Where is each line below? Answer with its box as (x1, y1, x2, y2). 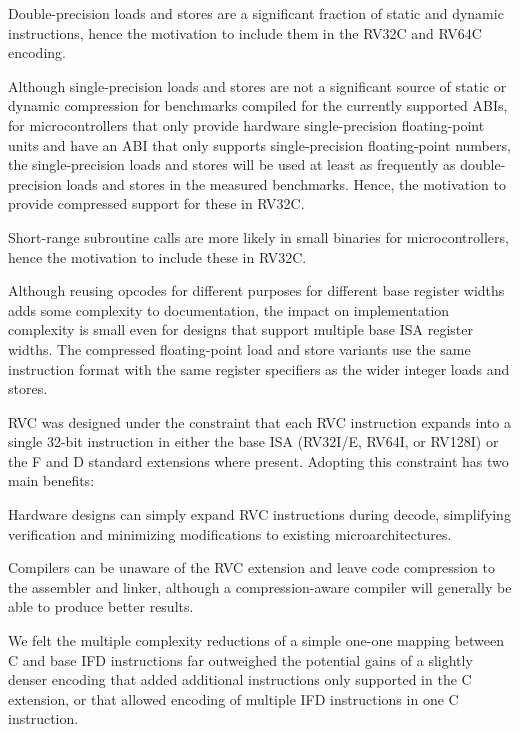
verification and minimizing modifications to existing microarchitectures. (8, 523, 452, 544)
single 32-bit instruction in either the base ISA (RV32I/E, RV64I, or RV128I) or (8, 431, 499, 452)
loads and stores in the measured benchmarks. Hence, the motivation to (66, 173, 506, 194)
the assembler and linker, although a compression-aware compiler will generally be (8, 576, 512, 597)
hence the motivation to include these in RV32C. (8, 246, 307, 267)
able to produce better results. (8, 596, 194, 617)
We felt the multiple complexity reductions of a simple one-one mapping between (8, 630, 505, 651)
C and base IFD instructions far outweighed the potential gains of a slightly (8, 649, 473, 670)
